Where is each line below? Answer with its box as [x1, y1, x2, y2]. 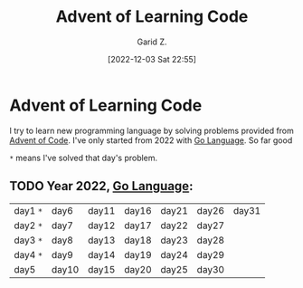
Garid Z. [137, 36, 167, 47]
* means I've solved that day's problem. [9, 152, 158, 163]
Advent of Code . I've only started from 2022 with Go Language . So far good [9, 134, 293, 146]
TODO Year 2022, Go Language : [9, 178, 194, 194]
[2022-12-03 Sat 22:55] [107, 53, 197, 64]
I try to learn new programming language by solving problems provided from [9, 125, 294, 136]
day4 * [14, 248, 43, 261]
